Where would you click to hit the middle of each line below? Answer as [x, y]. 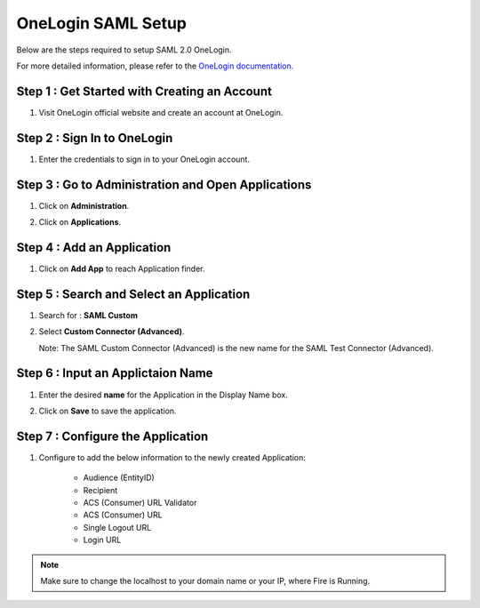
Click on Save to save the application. [108, 411]
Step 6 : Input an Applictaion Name [115, 373]
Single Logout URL [117, 527]
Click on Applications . [80, 222]
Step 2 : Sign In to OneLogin [95, 138]
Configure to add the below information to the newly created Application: [172, 457]
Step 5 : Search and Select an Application [133, 294]
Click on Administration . [84, 205]
